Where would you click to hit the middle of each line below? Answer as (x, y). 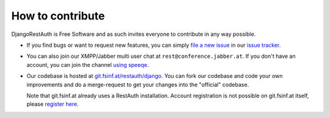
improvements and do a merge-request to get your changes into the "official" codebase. (138, 85)
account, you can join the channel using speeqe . (88, 64)
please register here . (53, 104)
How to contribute (58, 16)
